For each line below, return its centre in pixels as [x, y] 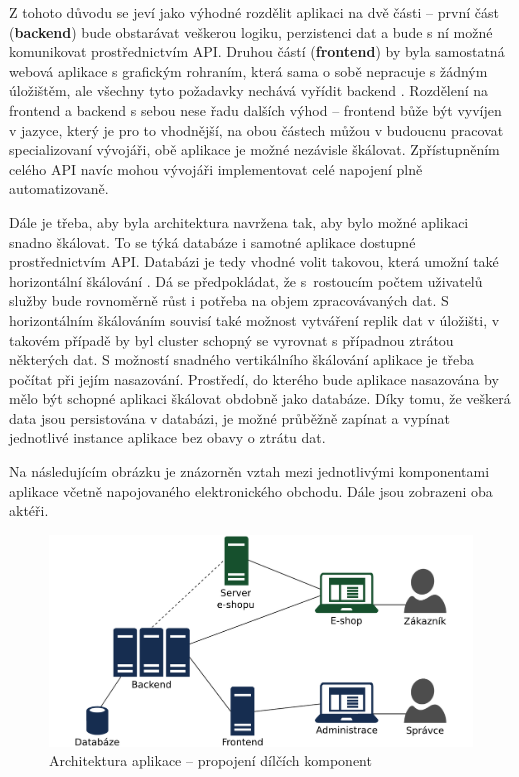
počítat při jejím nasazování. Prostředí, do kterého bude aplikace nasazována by [254, 378]
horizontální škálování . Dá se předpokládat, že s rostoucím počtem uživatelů [246, 280]
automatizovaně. [59, 188]
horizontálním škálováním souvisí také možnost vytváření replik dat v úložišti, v [254, 319]
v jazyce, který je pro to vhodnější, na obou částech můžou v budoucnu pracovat [256, 129]
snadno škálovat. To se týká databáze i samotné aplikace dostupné [212, 241]
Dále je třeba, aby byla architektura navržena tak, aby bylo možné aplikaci [239, 221]
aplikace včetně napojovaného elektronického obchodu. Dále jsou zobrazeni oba [251, 490]
